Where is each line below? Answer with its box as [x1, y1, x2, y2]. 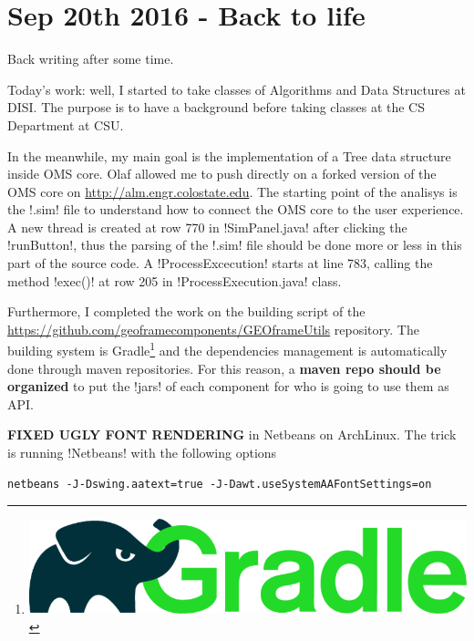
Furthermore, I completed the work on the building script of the [7, 302, 366, 321]
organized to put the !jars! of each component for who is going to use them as [7, 377, 449, 396]
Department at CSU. [7, 115, 124, 134]
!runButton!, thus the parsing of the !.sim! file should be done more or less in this [7, 235, 462, 254]
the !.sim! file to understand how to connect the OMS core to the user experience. [7, 200, 464, 219]
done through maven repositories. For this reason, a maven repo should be [7, 358, 441, 377]
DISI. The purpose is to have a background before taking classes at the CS [7, 98, 426, 117]
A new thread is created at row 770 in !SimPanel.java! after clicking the [7, 217, 407, 236]
